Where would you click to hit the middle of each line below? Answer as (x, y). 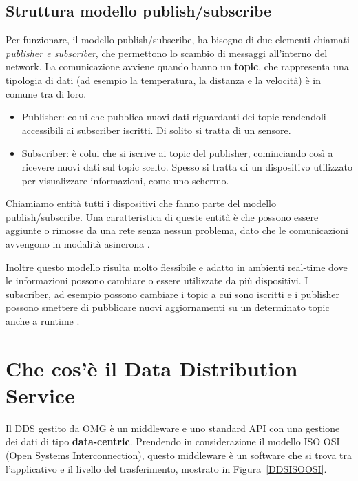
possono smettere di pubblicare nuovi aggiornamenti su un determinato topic (168, 307)
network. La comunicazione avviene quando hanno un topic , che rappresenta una (177, 66)
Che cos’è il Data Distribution (152, 368)
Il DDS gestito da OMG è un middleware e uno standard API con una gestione (173, 428)
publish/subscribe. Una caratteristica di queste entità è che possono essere (162, 216)
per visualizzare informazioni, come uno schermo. (125, 180)
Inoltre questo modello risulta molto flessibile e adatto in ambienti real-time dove (177, 267)
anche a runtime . (43, 320)
